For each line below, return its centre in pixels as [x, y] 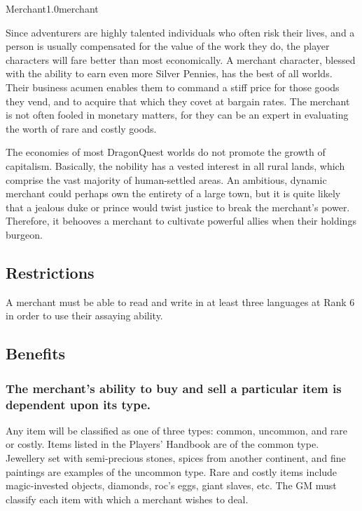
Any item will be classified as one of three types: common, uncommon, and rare [177, 430]
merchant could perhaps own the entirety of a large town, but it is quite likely [173, 193]
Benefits [36, 353]
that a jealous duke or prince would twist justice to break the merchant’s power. [178, 207]
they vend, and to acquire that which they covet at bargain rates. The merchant [178, 101]
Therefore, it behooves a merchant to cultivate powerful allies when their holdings [181, 221]
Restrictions [50, 272]
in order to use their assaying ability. [84, 316]
